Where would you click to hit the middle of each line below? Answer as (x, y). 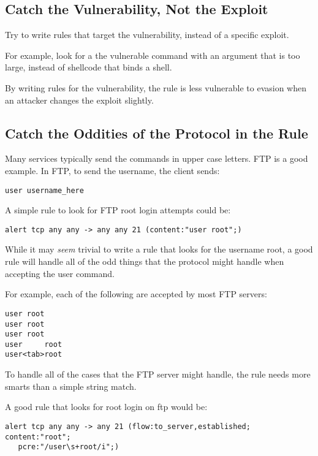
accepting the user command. (60, 273)
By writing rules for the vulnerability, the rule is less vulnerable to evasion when (156, 87)
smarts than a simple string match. (71, 386)
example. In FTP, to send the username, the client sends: (112, 170)
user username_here (44, 190)
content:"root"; (38, 437)
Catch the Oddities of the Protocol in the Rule (157, 133)
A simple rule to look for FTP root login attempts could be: (118, 210)
